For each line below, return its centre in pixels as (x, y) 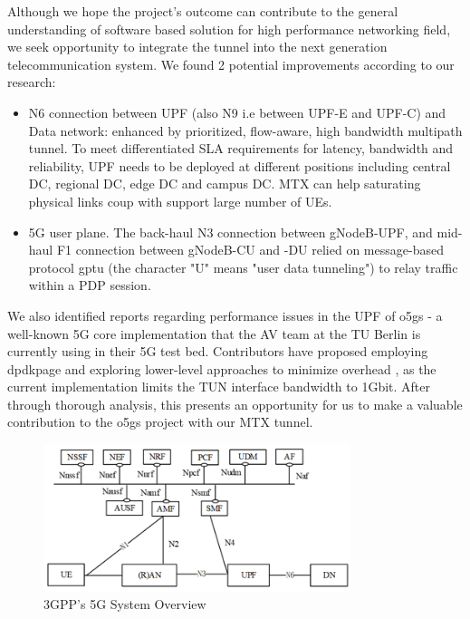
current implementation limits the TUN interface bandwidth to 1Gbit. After (219, 387)
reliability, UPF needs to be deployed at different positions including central (240, 165)
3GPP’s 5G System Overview (125, 604)
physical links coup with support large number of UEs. (180, 201)
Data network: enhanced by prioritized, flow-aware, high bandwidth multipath (245, 130)
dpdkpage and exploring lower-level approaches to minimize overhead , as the (222, 368)
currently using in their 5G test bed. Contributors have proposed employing (218, 351)
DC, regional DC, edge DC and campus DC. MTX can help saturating (225, 184)
